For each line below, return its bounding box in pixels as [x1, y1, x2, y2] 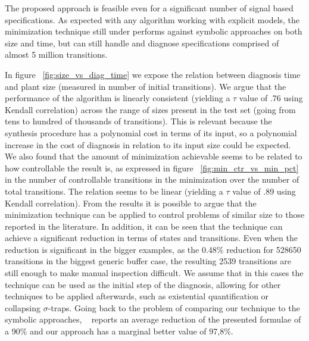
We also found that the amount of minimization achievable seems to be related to [5, 150, 302, 162]
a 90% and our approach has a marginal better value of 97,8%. [5, 325, 233, 337]
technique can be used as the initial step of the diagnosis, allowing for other [5, 278, 281, 290]
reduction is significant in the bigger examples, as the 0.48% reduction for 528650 [5, 243, 301, 255]
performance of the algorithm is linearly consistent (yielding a [5, 92, 230, 104]
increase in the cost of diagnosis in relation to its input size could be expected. [5, 138, 291, 151]
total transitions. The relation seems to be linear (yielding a [5, 184, 223, 197]
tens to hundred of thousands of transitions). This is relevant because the [5, 115, 272, 127]
